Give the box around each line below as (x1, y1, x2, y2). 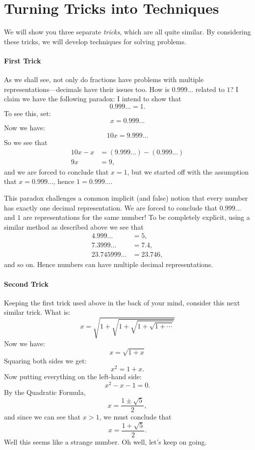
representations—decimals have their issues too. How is (4, 84, 170, 94)
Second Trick (4, 278, 49, 289)
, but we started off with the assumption (127, 166, 249, 177)
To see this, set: (4, 108, 51, 118)
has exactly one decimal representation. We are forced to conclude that (4, 202, 218, 212)
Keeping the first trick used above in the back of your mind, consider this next (4, 297, 240, 307)
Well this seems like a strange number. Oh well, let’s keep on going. (4, 436, 207, 447)
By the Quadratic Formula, (4, 387, 86, 397)
